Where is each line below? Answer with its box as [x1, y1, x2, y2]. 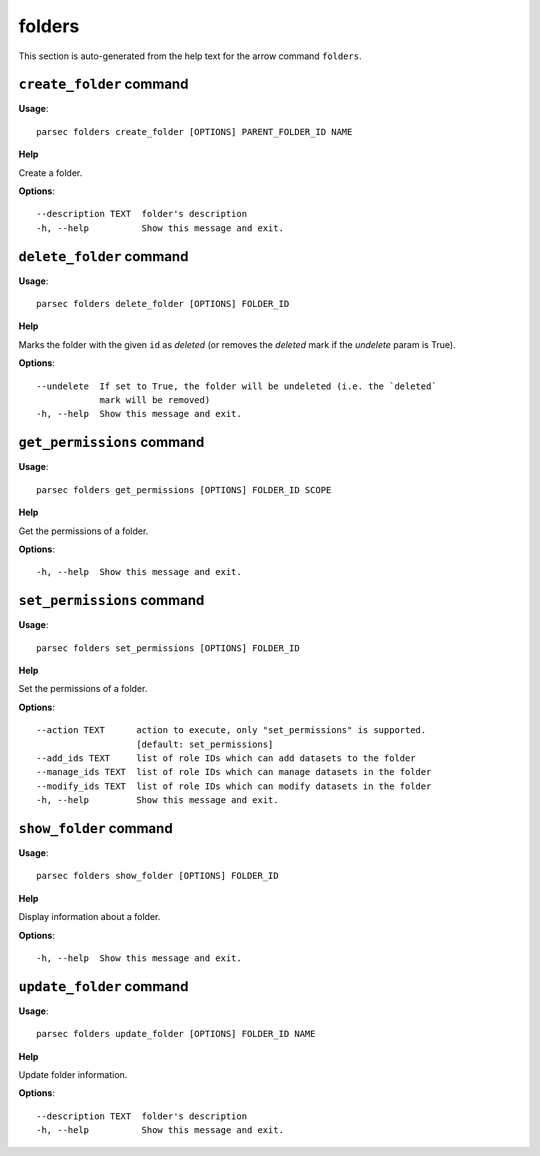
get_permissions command [18, 434, 205, 451]
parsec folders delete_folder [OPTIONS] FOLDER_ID [36, 298, 290, 310]
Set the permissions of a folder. [18, 683, 148, 695]
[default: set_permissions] [136, 738, 274, 750]
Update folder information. [18, 1069, 128, 1081]
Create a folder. [18, 166, 83, 179]
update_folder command [18, 978, 189, 995]
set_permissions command [18, 592, 205, 609]
